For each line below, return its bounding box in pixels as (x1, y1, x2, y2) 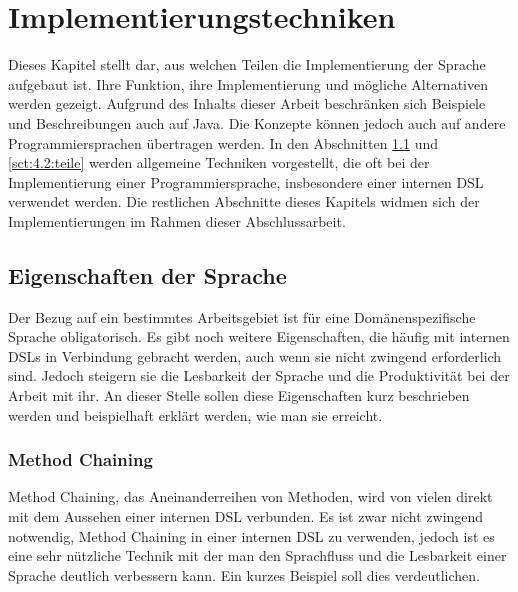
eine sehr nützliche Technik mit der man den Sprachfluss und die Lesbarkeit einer (8, 545, 507, 566)
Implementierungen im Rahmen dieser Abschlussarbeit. (8, 210, 346, 231)
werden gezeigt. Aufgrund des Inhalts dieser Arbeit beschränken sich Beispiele (8, 93, 486, 114)
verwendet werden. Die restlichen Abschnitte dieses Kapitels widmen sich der (8, 191, 480, 212)
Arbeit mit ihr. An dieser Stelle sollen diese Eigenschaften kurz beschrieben (8, 385, 470, 406)
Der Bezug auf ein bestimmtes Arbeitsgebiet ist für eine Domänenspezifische (8, 306, 476, 327)
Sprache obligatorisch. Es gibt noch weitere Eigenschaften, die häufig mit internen (8, 326, 510, 347)
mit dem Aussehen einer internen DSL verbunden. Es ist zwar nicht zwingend (8, 506, 484, 527)
